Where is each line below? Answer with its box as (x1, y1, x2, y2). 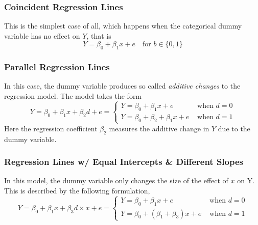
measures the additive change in (109, 123, 209, 133)
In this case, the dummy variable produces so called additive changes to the (4, 80, 241, 91)
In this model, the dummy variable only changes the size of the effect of (4, 175, 228, 186)
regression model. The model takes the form (4, 91, 142, 101)
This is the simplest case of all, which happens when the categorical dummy (4, 20, 242, 31)
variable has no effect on (4, 30, 80, 41)
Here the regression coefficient (4, 123, 98, 133)
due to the (218, 123, 250, 133)
